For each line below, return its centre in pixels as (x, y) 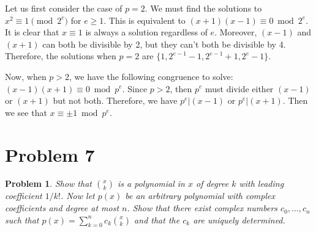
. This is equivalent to (145, 20)
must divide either (239, 88)
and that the (157, 219)
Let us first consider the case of (64, 8)
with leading (261, 183)
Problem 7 (50, 154)
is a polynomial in (151, 183)
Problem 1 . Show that (48, 183)
